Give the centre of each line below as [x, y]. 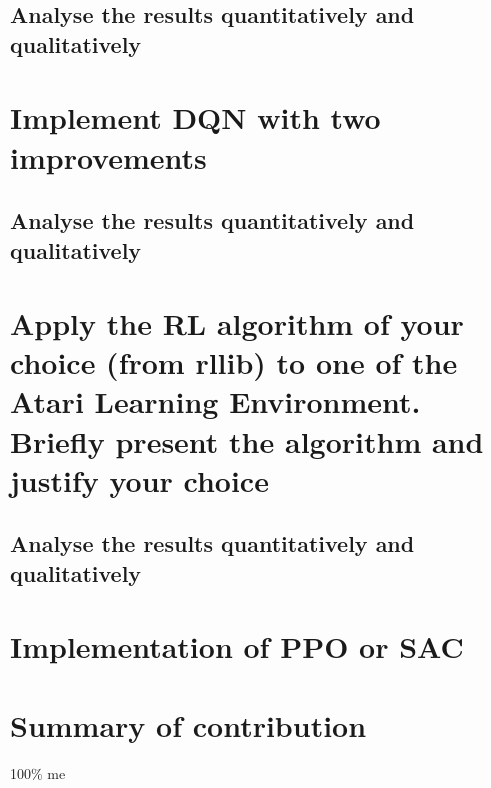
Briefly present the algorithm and [247, 440]
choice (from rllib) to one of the [234, 362]
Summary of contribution [188, 724]
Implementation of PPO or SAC [237, 646]
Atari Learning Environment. [215, 401]
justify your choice [139, 479]
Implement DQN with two [195, 117]
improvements [108, 156]
